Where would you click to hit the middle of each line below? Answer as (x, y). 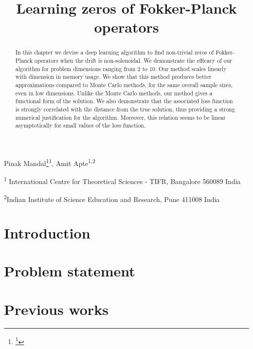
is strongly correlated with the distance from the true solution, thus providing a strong (125, 109)
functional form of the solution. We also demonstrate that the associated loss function (124, 101)
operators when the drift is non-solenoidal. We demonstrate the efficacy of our (133, 61)
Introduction (47, 232)
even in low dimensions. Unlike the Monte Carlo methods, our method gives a (114, 93)
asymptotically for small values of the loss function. (81, 125)
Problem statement (70, 271)
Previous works (56, 309)
